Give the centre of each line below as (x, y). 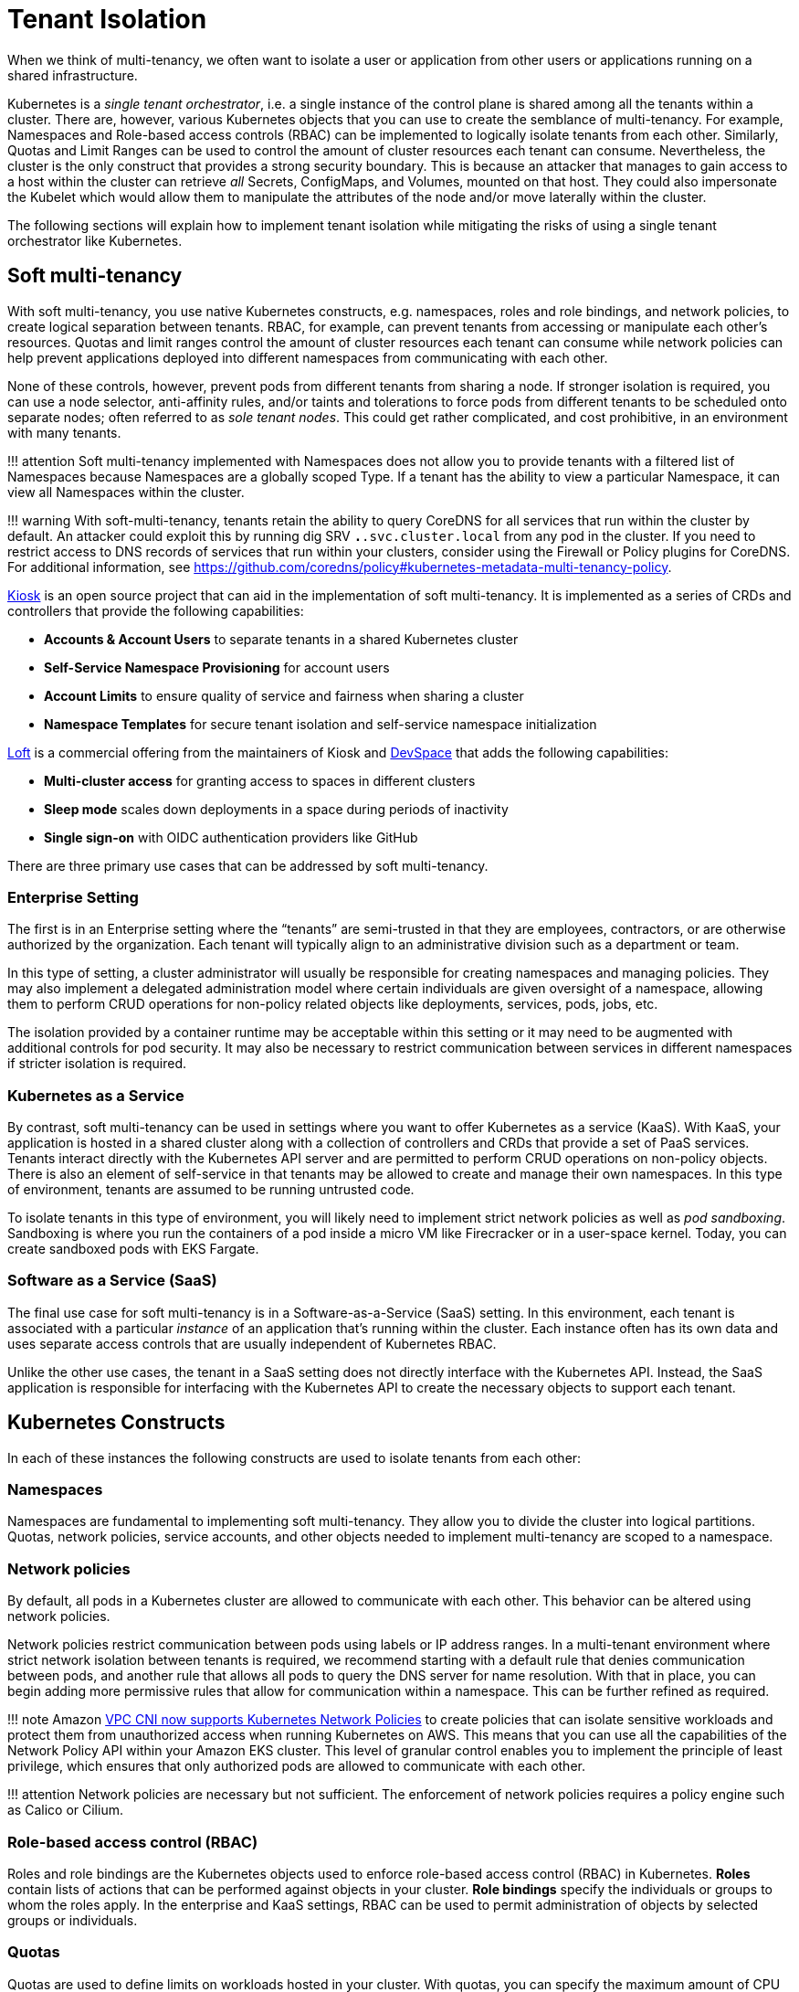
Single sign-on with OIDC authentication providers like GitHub (231, 837)
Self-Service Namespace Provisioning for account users (217, 667)
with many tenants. (64, 432)
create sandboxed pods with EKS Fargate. (133, 1249)
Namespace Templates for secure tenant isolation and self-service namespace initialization (321, 724)
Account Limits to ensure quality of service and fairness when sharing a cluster (284, 695)
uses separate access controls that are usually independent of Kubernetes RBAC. (252, 1343)
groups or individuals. (73, 1920)
